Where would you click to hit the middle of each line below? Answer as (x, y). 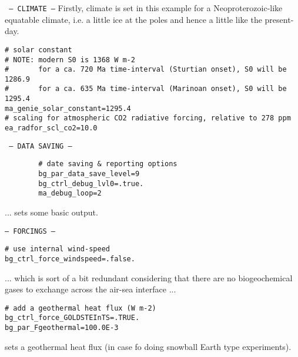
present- (279, 19)
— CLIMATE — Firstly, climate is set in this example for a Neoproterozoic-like (146, 8)
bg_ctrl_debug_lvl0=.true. (91, 183)
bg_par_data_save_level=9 (89, 174)
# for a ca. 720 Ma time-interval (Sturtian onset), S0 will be (146, 70)
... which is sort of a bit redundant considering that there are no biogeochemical (149, 277)
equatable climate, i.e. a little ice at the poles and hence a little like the (133, 19)
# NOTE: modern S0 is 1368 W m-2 (70, 60)
